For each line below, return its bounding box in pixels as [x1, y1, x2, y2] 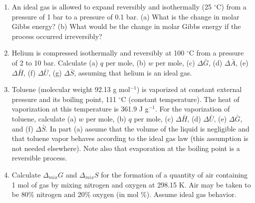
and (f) [11, 123, 33, 133]
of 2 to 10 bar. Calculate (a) [11, 57, 98, 67]
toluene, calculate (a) [11, 113, 76, 123]
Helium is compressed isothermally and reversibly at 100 [11, 47, 185, 58]
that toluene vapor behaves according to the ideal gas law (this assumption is [11, 133, 249, 143]
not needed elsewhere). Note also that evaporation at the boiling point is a [11, 142, 240, 153]
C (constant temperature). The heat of [121, 93, 240, 104]
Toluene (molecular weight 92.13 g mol [11, 84, 130, 94]
